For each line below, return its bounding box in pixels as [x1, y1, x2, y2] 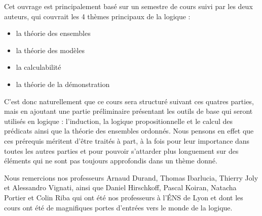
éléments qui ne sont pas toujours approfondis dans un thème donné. [4, 155, 217, 166]
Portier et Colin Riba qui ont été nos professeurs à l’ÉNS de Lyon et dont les [4, 192, 243, 202]
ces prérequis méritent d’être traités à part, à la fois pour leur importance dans [4, 135, 250, 146]
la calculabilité [16, 62, 61, 72]
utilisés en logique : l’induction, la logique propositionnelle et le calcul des [4, 115, 233, 126]
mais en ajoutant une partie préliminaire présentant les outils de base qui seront [4, 106, 253, 116]
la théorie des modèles [16, 45, 85, 55]
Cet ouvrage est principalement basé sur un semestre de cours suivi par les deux [4, 1, 253, 11]
